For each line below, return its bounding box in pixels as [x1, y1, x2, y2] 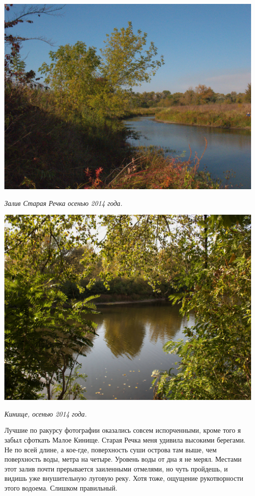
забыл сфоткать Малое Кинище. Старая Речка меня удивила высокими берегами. [4, 434, 246, 445]
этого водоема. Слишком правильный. [4, 482, 117, 493]
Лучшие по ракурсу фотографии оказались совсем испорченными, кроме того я [4, 425, 241, 435]
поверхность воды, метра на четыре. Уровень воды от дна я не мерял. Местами [4, 454, 242, 464]
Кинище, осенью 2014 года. [4, 408, 87, 419]
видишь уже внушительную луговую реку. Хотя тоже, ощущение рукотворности [4, 473, 243, 483]
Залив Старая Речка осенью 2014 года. [4, 198, 123, 208]
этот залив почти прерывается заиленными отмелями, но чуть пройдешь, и [4, 463, 228, 473]
